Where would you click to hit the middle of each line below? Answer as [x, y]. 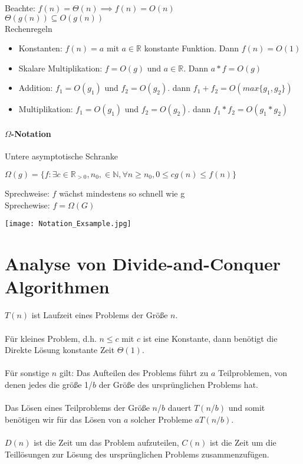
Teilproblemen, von [253, 373]
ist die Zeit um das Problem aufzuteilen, [106, 442]
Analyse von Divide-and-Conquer [143, 264]
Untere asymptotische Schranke [61, 156]
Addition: [36, 88]
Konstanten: [40, 48]
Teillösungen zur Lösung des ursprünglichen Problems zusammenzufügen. [137, 454]
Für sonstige [27, 373]
